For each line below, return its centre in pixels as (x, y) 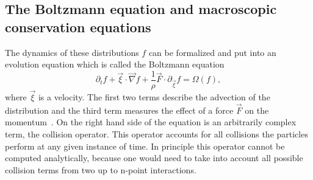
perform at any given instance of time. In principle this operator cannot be (145, 146)
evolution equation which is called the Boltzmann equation (115, 64)
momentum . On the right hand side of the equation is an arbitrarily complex (151, 122)
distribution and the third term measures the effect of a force (119, 110)
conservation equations (78, 26)
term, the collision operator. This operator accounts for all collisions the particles (156, 134)
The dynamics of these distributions (72, 52)
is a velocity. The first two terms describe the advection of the (154, 97)
